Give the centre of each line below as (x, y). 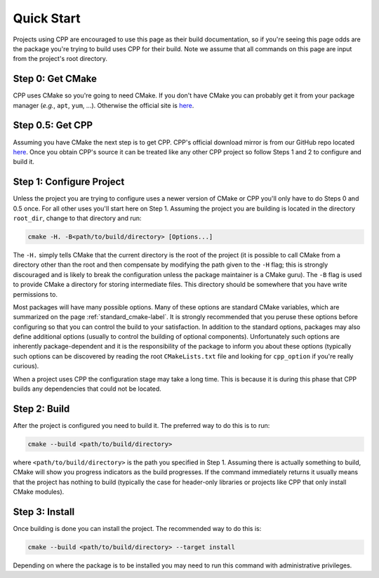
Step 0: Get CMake (55, 79)
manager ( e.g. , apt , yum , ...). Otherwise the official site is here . (104, 105)
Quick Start (47, 18)
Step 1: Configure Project (69, 182)
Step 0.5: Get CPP (53, 125)
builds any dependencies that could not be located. (87, 389)
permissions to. (35, 294)
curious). (26, 366)
